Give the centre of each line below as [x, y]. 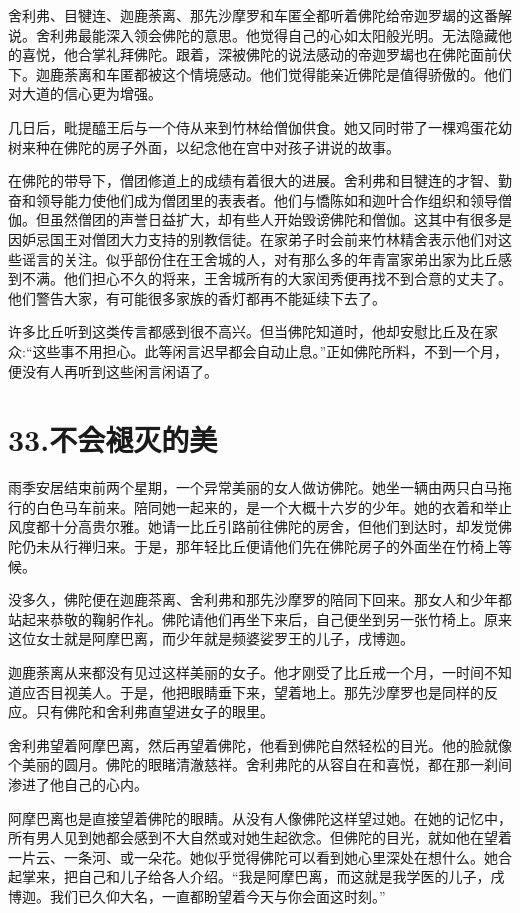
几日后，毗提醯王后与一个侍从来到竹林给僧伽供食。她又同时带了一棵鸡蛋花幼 [260, 126]
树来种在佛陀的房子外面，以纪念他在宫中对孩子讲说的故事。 [204, 146]
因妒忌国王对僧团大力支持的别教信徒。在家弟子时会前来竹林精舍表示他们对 [253, 238]
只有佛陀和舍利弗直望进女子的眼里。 [154, 711]
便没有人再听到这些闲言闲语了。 [113, 370]
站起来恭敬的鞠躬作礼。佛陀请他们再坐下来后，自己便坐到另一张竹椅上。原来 [260, 618]
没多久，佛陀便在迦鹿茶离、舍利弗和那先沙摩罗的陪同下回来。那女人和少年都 [260, 599]
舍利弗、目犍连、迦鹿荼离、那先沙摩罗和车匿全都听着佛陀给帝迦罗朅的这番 [253, 15]
